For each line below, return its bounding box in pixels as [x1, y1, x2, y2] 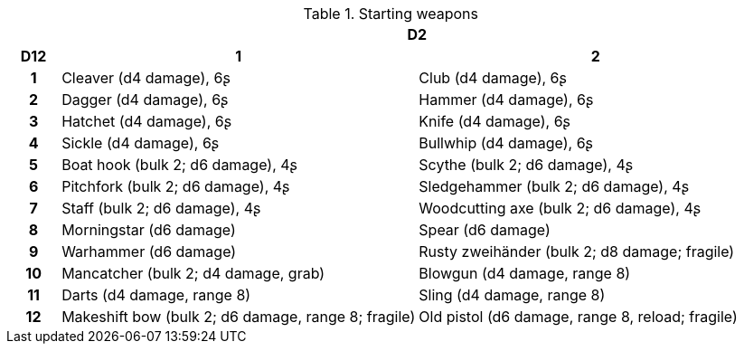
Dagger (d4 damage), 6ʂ [61, 90, 229, 109]
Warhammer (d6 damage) [61, 242, 237, 261]
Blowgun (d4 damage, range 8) [419, 264, 631, 282]
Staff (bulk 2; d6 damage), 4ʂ [61, 199, 261, 217]
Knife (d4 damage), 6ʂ [419, 112, 571, 130]
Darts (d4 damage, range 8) [61, 286, 251, 304]
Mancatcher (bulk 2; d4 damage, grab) [61, 264, 325, 282]
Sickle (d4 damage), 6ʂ [61, 134, 220, 152]
